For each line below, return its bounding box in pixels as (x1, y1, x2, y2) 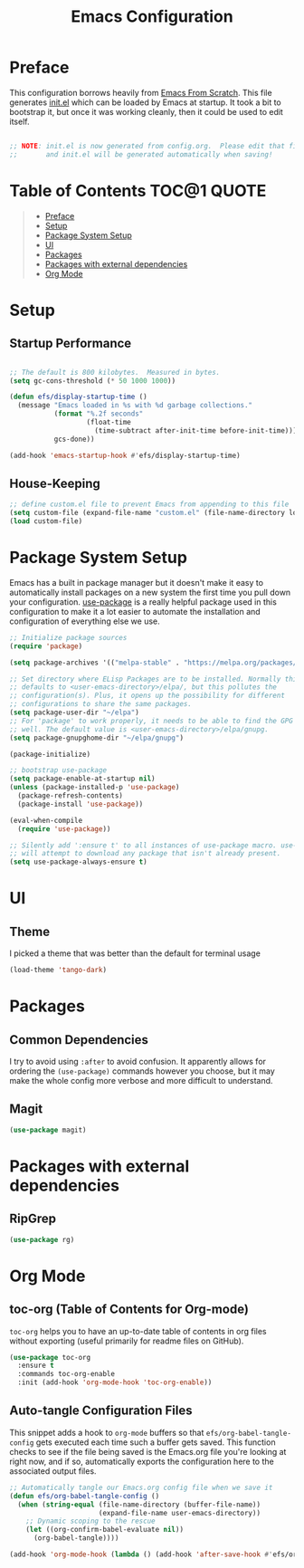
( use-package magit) (9, 1125, 88, 1134)
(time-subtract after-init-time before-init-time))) (94, 425, 298, 435)
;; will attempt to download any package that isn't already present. (9, 849, 281, 858)
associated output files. (9, 1465, 97, 1477)
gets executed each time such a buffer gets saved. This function (35, 1437, 276, 1448)
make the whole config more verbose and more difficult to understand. (9, 1076, 273, 1085)
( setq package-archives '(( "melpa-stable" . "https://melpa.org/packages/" (9, 658, 301, 667)
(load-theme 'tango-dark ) (9, 966, 107, 975)
